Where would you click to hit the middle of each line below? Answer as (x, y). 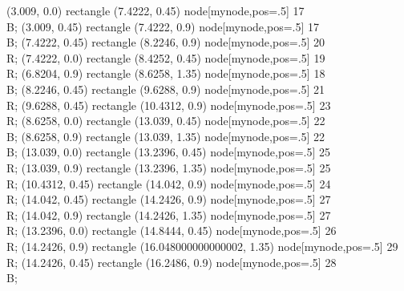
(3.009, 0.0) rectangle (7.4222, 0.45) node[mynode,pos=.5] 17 (156, 10)
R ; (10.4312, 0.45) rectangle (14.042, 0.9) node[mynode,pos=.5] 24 (169, 183)
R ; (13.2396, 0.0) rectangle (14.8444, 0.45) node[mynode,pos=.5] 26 (172, 230)
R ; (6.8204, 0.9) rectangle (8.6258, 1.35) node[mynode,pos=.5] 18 (166, 73)
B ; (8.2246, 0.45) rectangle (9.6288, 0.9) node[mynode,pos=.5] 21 (166, 89)
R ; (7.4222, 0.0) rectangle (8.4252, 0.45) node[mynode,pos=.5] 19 (166, 57)
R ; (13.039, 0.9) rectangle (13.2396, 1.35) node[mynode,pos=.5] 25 (169, 167)
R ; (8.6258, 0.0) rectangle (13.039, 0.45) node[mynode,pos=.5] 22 (166, 121)
